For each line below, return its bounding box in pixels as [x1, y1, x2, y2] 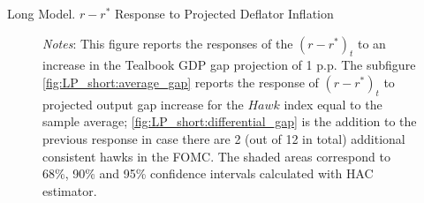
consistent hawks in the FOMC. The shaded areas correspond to [42, 147, 390, 165]
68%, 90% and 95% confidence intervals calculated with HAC [42, 164, 374, 183]
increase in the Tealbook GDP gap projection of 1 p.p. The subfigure [42, 56, 416, 74]
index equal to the [284, 94, 382, 113]
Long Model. [7, 4, 76, 22]
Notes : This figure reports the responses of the [42, 34, 293, 52]
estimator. [42, 181, 97, 199]
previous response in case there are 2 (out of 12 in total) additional [42, 129, 405, 147]
